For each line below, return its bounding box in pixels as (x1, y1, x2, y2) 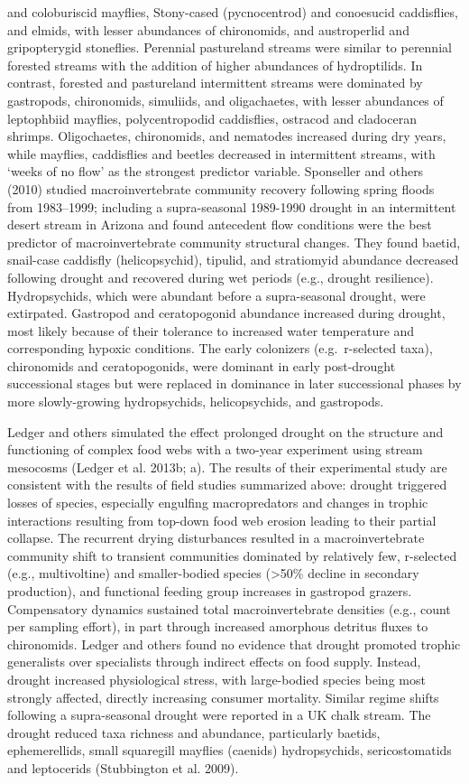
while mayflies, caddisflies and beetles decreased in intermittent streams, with (7, 144, 436, 163)
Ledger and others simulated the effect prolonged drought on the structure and (7, 422, 444, 441)
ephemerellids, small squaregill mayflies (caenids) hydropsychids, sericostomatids (7, 741, 452, 760)
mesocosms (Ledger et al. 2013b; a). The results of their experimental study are (7, 457, 447, 476)
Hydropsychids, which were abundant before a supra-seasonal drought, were (7, 285, 426, 304)
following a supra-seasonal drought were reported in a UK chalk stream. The (7, 705, 431, 724)
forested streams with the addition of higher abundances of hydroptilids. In (7, 55, 423, 74)
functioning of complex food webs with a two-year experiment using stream (7, 440, 423, 459)
